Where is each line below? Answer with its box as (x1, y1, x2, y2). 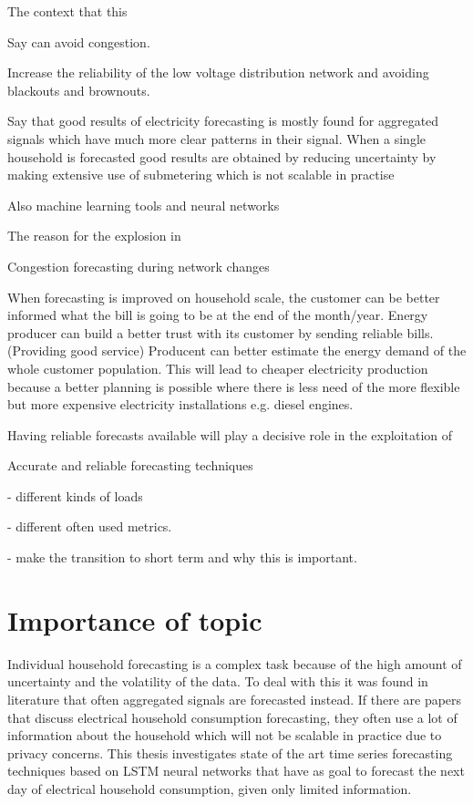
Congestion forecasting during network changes (7, 256, 270, 275)
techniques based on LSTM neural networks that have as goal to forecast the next (7, 761, 465, 780)
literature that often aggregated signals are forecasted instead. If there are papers (7, 689, 462, 708)
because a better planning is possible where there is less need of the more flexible (7, 376, 460, 396)
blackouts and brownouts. (7, 80, 150, 99)
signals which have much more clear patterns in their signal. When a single (7, 129, 427, 148)
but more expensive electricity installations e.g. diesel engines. (7, 395, 354, 414)
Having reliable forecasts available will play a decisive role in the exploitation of (7, 425, 453, 444)
